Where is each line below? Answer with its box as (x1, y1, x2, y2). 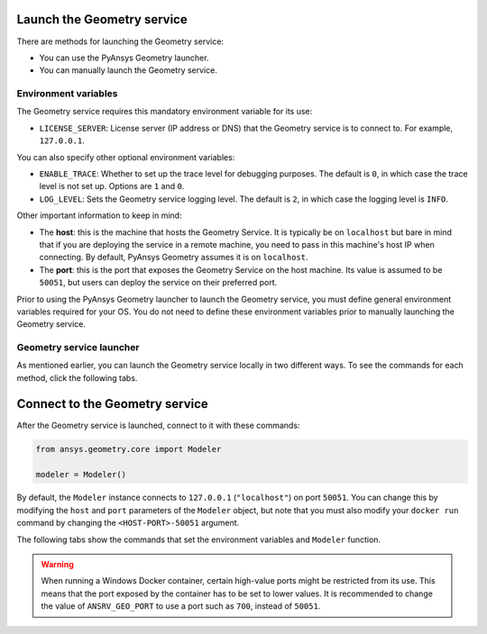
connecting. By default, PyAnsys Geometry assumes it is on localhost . (39, 252, 308, 263)
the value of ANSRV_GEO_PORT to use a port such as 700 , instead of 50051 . (41, 601, 321, 611)
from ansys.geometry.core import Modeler (35, 444, 222, 454)
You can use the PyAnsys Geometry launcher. (39, 52, 209, 63)
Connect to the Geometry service (16, 396, 209, 412)
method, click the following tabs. (16, 372, 138, 383)
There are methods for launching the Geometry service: (16, 36, 225, 47)
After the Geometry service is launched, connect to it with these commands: (16, 420, 300, 430)
